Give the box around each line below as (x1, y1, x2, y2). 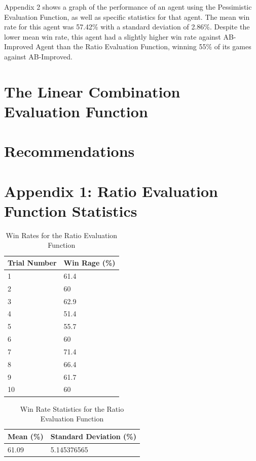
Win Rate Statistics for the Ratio (20, 403, 124, 414)
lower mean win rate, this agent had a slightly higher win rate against (4, 31, 221, 42)
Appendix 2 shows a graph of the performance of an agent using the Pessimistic (4, 2, 252, 12)
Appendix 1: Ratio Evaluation (4, 180, 218, 201)
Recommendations (4, 141, 135, 161)
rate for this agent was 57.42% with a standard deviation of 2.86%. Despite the (4, 21, 250, 32)
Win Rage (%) (63, 257, 116, 268)
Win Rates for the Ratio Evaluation (6, 229, 118, 240)
